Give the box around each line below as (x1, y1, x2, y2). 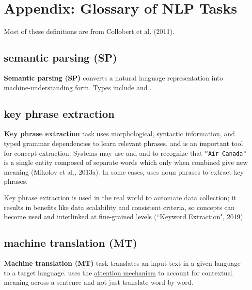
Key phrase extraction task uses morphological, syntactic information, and (4, 129, 235, 139)
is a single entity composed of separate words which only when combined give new (4, 157, 248, 167)
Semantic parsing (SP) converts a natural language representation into (4, 72, 223, 82)
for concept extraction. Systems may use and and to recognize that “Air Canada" (4, 147, 247, 158)
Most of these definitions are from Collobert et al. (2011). (4, 26, 174, 36)
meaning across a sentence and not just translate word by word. (4, 277, 193, 287)
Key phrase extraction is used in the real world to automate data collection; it (4, 192, 236, 202)
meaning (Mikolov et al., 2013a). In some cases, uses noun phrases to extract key (4, 166, 244, 177)
